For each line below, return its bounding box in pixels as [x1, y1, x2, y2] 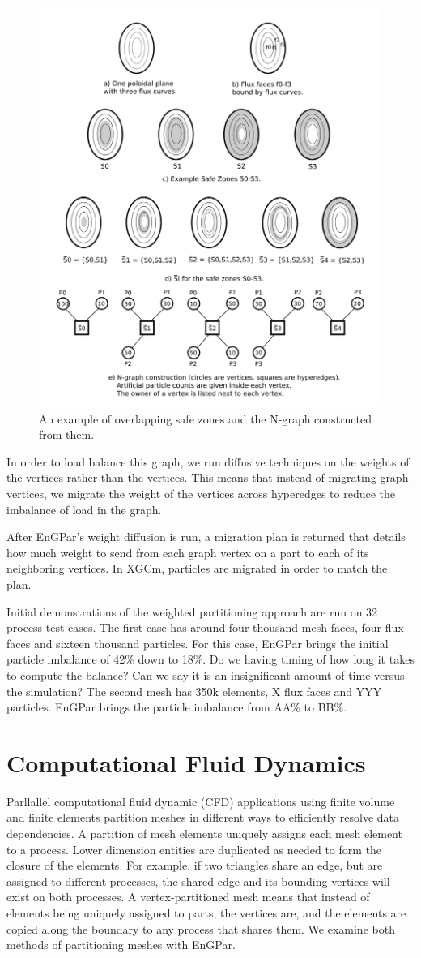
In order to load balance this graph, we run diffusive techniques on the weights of [6, 453, 410, 470]
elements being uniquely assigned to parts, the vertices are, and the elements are [6, 904, 406, 921]
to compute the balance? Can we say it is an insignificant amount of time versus [6, 666, 405, 683]
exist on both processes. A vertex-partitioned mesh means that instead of [6, 888, 370, 905]
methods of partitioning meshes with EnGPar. [6, 936, 236, 953]
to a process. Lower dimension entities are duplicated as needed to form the [6, 840, 382, 857]
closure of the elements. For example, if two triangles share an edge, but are [6, 857, 383, 874]
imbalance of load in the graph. [6, 500, 162, 518]
